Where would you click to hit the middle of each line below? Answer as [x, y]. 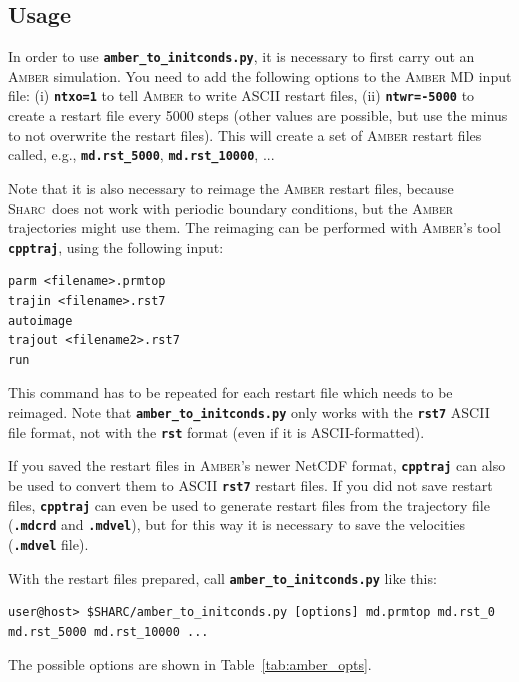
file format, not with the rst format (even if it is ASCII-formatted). [216, 431]
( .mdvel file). [48, 543]
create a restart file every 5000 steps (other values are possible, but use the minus [258, 115]
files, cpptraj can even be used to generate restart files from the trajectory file [249, 504]
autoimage [40, 320]
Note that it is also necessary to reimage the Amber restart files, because [231, 187]
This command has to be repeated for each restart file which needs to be [230, 392]
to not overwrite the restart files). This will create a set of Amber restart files [245, 134]
